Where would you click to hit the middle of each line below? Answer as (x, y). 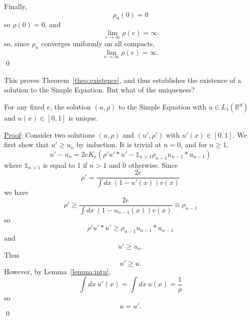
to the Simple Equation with (163, 106)
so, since (17, 43)
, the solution (70, 106)
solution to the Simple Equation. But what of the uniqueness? (99, 90)
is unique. (83, 118)
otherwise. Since (153, 165)
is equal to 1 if (65, 165)
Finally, (16, 6)
